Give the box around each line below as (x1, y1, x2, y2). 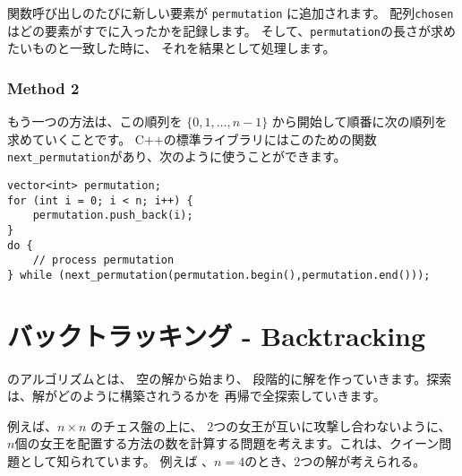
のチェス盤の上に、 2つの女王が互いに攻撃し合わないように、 (90, 416, 451, 435)
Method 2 (7, 76, 80, 99)
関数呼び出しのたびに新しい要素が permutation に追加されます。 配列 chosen (7, 4, 454, 22)
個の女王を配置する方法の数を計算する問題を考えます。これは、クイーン (14, 434, 440, 453)
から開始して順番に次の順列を (271, 112, 448, 131)
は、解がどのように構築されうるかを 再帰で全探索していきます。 (7, 386, 386, 405)
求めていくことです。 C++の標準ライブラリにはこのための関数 (7, 129, 377, 148)
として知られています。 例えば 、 (19, 452, 215, 471)
